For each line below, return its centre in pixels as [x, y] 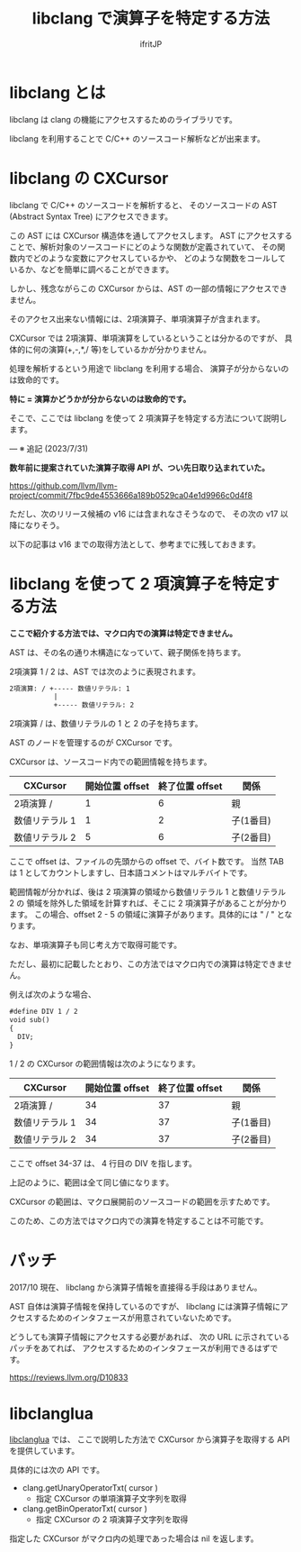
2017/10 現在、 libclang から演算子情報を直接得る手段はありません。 [136, 1287]
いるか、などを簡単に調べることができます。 [92, 269]
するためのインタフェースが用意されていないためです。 [134, 1318]
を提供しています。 [44, 1451]
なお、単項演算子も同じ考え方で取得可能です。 [96, 945]
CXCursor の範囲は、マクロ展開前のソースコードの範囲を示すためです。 [142, 1201]
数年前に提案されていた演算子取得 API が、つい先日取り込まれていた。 [139, 467]
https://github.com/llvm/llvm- [64, 485]
